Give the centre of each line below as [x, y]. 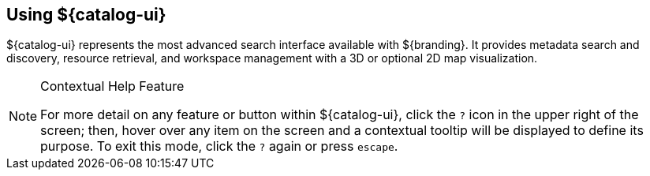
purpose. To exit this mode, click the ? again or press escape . [219, 146]
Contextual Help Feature [112, 86]
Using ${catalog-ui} [86, 15]
